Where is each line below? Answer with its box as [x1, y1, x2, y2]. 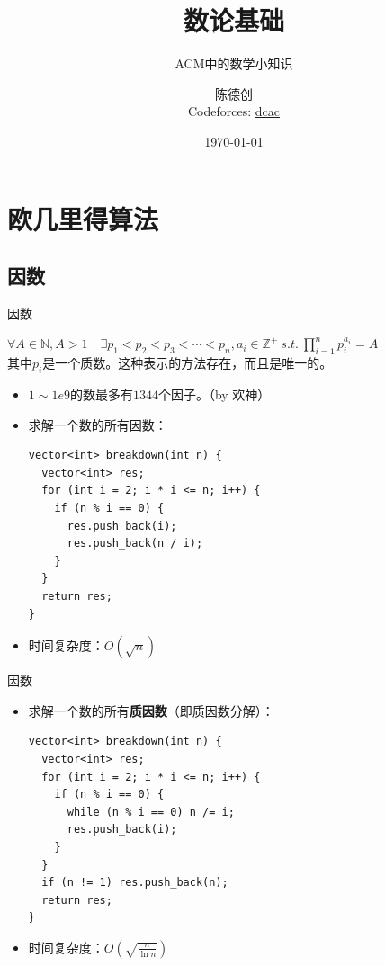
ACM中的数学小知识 [175, 54, 293, 73]
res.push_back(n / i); [67, 537, 203, 550]
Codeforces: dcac [188, 102, 280, 121]
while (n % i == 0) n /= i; [67, 805, 235, 818]
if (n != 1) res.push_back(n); [41, 876, 228, 890]
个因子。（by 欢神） [157, 385, 271, 404]
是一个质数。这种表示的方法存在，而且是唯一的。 [42, 353, 333, 372]
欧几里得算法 [7, 200, 159, 237]
